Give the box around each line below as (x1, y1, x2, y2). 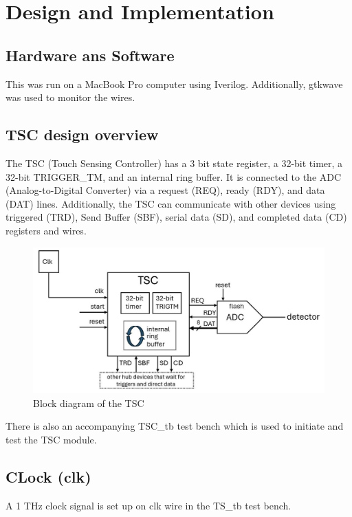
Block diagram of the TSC (33, 395, 144, 410)
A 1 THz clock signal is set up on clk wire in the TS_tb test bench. (5, 498, 291, 512)
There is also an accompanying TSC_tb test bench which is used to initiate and (5, 419, 344, 433)
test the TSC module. (5, 432, 97, 446)
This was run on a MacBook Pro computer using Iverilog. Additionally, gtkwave (5, 76, 343, 91)
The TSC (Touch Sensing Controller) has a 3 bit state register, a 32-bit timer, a (5, 155, 343, 170)
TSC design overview (5, 124, 159, 145)
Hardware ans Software (5, 44, 175, 65)
